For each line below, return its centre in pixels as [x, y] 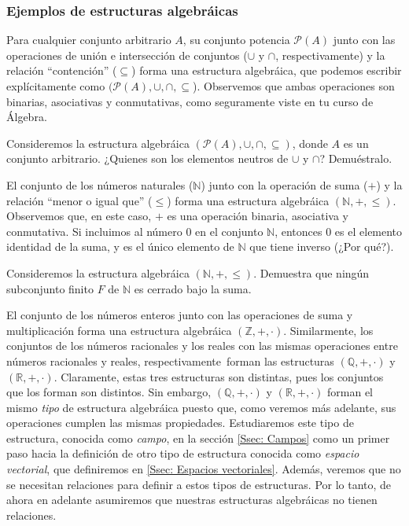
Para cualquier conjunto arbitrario [89, 40]
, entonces [298, 231]
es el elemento [368, 231]
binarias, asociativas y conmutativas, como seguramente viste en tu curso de [190, 101]
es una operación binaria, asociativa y [258, 216]
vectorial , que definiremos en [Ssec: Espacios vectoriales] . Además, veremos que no [204, 469]
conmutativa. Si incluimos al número [94, 231]
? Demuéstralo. [356, 158]
